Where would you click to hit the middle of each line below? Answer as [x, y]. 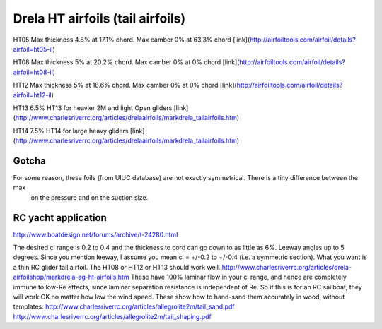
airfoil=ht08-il [33, 72]
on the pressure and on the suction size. [89, 197]
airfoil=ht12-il [33, 95]
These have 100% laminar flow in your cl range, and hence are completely [238, 277]
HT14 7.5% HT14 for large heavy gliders [71, 131]
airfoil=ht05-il [33, 49]
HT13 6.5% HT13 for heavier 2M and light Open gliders [93, 108]
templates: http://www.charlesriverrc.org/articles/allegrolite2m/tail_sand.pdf [124, 306]
